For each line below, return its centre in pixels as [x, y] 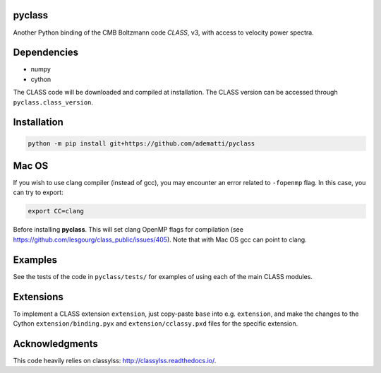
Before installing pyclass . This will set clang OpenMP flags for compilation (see [128, 230]
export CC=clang [56, 211]
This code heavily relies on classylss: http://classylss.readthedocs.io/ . [115, 360]
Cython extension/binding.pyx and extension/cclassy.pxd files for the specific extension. [156, 324]
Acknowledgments [56, 344]
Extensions [38, 297]
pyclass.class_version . [53, 102]
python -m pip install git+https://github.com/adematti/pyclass [141, 143]
